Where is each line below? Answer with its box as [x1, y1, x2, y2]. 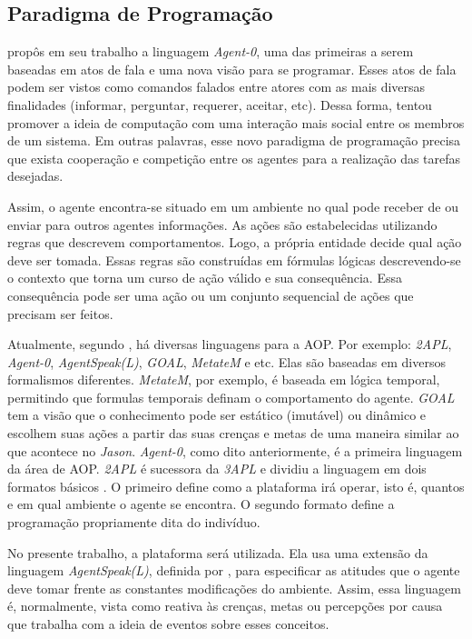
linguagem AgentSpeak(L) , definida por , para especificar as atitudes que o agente [7, 561, 460, 580]
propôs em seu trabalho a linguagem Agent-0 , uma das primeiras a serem [7, 42, 414, 61]
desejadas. [7, 166, 64, 185]
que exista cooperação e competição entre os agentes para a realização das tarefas [7, 148, 461, 167]
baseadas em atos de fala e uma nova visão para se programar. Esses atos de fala [7, 59, 457, 78]
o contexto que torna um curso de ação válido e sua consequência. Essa [7, 268, 402, 287]
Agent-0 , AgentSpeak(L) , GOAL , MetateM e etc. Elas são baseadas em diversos [7, 352, 446, 371]
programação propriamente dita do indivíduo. [7, 513, 261, 532]
